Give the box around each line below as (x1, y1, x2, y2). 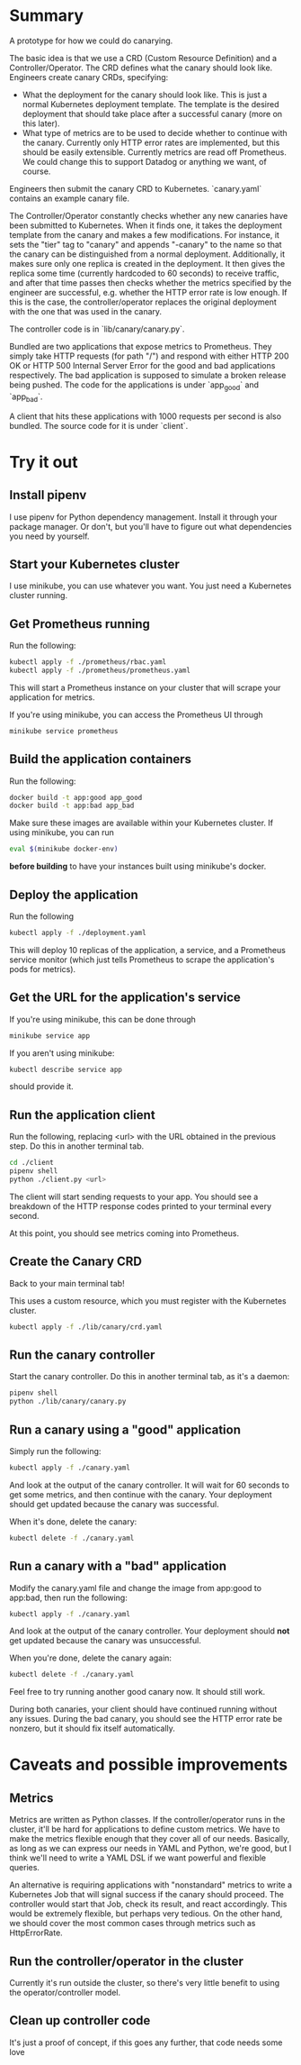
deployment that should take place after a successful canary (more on (22, 108, 283, 119)
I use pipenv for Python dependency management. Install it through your (9, 511, 278, 523)
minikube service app (9, 1031, 91, 1041)
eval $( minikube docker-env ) (9, 844, 119, 854)
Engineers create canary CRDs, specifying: (9, 71, 169, 82)
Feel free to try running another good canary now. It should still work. (9, 1687, 266, 1697)
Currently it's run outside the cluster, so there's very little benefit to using (9, 1978, 280, 1988)
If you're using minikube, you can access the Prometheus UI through (9, 709, 263, 720)
